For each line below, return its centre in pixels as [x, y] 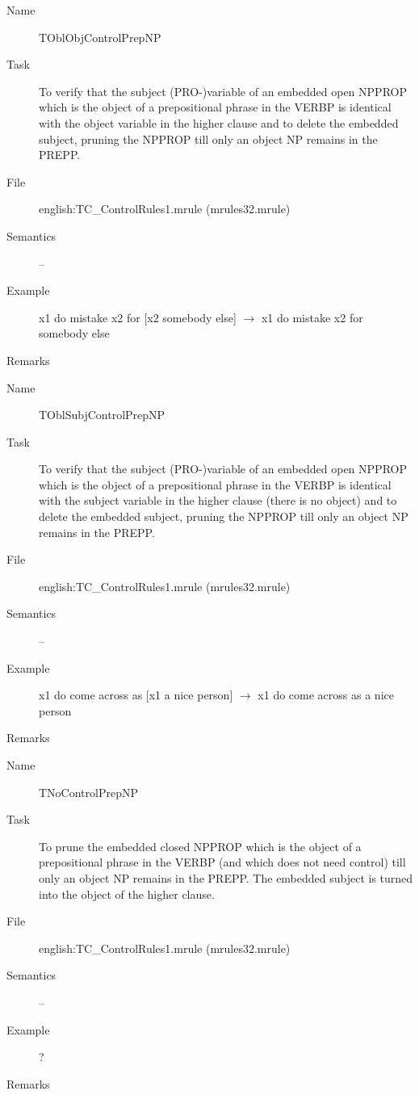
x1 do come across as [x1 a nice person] [136, 695]
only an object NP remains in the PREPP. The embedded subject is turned [226, 877]
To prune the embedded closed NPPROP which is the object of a [200, 846]
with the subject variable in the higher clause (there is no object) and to [218, 500]
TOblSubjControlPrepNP [102, 415]
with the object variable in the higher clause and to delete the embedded [219, 122]
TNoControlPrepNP [88, 792]
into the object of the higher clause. [127, 894]
